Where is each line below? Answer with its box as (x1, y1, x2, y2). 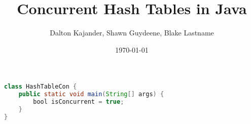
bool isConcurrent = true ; (33, 98, 124, 106)
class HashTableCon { (4, 83, 77, 91)
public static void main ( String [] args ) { (18, 91, 164, 98)
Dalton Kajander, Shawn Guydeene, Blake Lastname (50, 27, 214, 38)
